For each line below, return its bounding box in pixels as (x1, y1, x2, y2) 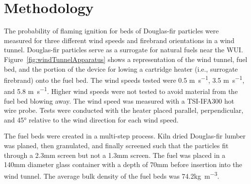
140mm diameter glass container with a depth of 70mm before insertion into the (4, 159, 242, 169)
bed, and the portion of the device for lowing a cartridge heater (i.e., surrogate (4, 63, 238, 74)
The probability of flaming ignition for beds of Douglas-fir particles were (4, 26, 219, 36)
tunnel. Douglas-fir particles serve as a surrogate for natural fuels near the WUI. (4, 45, 243, 55)
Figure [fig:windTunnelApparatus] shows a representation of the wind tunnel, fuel (4, 54, 248, 64)
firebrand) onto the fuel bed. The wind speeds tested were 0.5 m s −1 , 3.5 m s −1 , (4, 74, 245, 85)
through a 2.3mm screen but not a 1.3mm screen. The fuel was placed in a (4, 150, 226, 160)
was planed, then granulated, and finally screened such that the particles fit (4, 140, 229, 150)
